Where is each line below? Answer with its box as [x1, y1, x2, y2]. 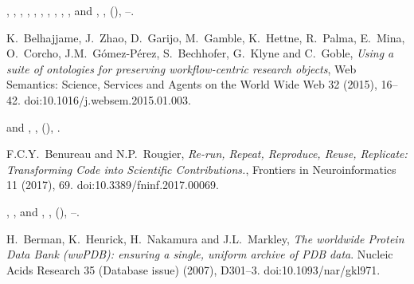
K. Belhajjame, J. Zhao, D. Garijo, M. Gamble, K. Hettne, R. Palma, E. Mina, [6, 29, 405, 45]
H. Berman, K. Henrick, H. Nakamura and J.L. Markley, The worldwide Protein [6, 230, 404, 247]
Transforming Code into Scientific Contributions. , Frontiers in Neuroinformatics [6, 160, 396, 177]
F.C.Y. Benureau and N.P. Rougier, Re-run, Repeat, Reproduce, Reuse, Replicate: [6, 145, 408, 162]
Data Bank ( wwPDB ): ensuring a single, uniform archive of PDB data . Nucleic [6, 246, 393, 262]
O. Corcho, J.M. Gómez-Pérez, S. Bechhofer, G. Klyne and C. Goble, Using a [6, 45, 394, 61]
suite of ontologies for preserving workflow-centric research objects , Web [6, 60, 357, 77]
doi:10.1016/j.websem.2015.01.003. [24, 91, 191, 108]
